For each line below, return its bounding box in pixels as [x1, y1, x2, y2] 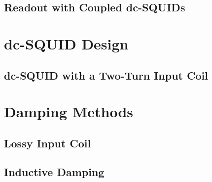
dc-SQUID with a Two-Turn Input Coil [4, 67, 208, 83]
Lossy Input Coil [4, 135, 91, 150]
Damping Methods [4, 101, 134, 122]
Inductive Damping [4, 164, 105, 180]
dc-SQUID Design [4, 33, 129, 53]
